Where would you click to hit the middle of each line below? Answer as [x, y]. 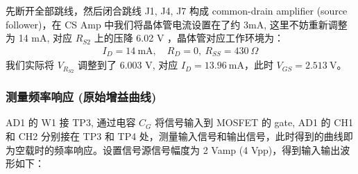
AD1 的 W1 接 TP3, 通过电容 [71, 122]
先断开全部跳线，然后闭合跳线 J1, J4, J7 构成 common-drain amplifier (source [177, 10]
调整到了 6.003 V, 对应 [128, 65]
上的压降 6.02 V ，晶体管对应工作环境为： [189, 38]
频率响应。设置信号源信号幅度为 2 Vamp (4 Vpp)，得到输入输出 [197, 149]
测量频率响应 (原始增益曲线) [81, 97]
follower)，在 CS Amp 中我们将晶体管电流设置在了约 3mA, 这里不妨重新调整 [177, 24]
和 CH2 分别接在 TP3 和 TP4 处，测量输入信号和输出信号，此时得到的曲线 [174, 136]
